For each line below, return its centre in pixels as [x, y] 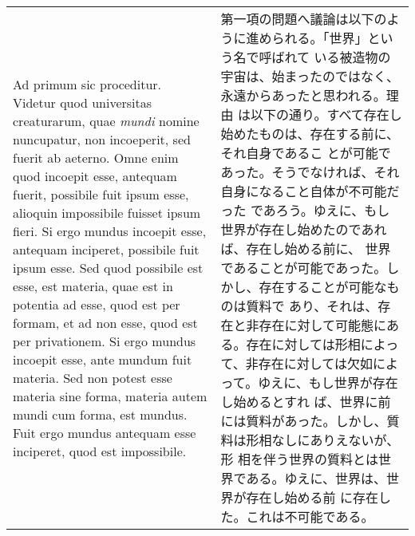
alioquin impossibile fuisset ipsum [107, 212]
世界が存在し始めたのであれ [304, 229]
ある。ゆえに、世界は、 [316, 478]
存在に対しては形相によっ [322, 344]
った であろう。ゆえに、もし [305, 210]
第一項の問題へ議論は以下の [304, 19]
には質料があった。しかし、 [304, 421]
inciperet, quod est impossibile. [100, 451]
